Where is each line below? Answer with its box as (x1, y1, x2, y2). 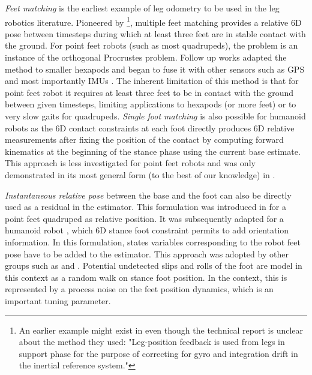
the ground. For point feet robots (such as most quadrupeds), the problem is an (5, 39, 298, 52)
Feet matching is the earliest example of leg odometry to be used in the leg (5, 2, 280, 14)
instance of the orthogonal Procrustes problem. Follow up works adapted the (5, 51, 287, 64)
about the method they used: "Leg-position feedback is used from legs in (19, 335, 285, 348)
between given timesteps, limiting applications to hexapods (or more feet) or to (5, 98, 296, 110)
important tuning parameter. (5, 294, 111, 307)
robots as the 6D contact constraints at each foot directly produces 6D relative (5, 121, 295, 134)
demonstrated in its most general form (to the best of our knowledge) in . (5, 168, 275, 181)
